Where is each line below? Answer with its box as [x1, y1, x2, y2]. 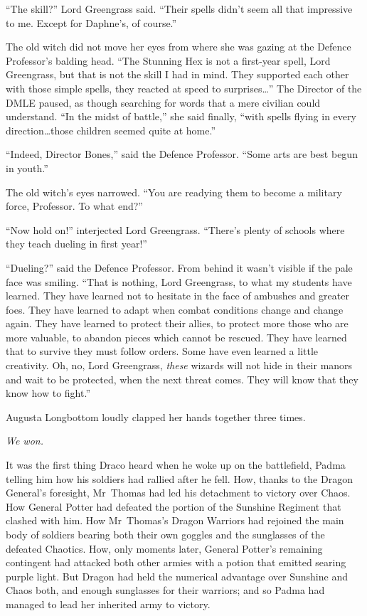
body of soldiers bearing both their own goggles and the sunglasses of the [6, 527, 325, 541]
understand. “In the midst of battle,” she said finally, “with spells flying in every [6, 109, 356, 124]
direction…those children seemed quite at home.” [6, 122, 216, 137]
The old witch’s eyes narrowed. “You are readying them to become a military [6, 184, 342, 199]
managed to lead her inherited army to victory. [6, 596, 211, 611]
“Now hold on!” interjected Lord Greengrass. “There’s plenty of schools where [6, 222, 345, 237]
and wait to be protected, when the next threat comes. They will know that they [6, 371, 358, 386]
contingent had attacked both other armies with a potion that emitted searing [6, 555, 346, 570]
